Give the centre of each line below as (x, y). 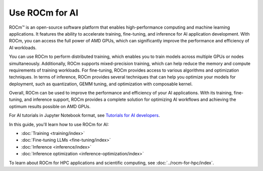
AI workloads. (23, 47)
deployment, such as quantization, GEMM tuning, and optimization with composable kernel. (101, 84)
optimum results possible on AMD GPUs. (50, 106)
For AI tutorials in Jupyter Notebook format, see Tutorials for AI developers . (85, 115)
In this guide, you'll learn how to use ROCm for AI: (59, 124)
